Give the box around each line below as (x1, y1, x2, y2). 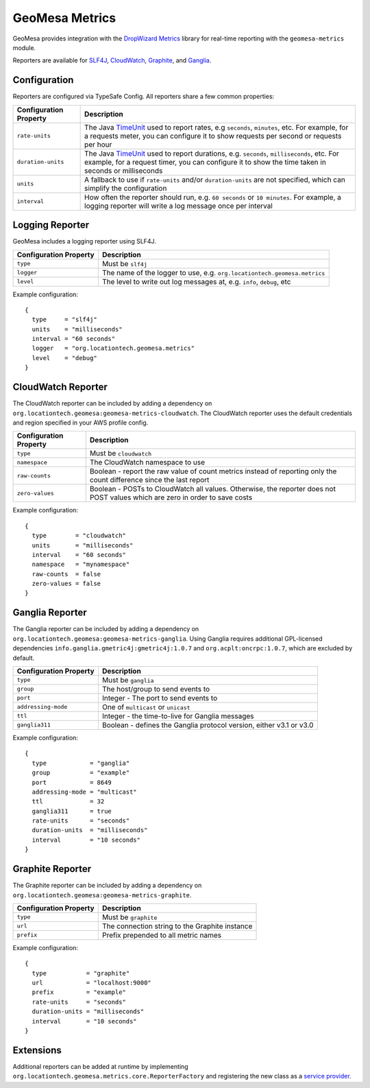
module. (12, 43, 36, 51)
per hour (84, 139, 112, 149)
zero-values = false (32, 580, 101, 588)
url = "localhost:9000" (32, 979, 152, 987)
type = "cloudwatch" (32, 532, 127, 540)
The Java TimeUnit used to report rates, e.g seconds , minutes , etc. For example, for (84, 122, 349, 132)
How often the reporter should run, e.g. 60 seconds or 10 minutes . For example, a (84, 192, 342, 202)
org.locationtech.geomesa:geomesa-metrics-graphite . (12, 890, 192, 899)
